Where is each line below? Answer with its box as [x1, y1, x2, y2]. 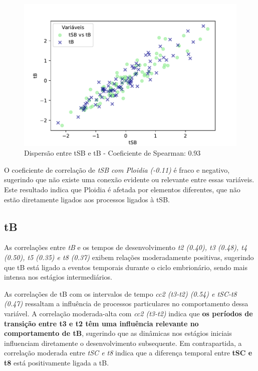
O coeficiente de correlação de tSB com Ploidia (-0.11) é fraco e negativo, [4, 164, 230, 175]
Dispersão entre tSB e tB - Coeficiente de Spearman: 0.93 [24, 148, 201, 158]
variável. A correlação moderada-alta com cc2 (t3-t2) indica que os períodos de [4, 308, 253, 318]
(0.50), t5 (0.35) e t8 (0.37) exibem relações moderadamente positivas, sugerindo [4, 252, 254, 263]
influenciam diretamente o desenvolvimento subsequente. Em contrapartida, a [4, 337, 242, 348]
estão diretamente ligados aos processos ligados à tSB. [4, 194, 170, 204]
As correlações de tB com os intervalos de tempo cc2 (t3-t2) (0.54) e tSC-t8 [4, 288, 237, 299]
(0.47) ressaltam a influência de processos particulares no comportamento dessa [4, 298, 248, 309]
